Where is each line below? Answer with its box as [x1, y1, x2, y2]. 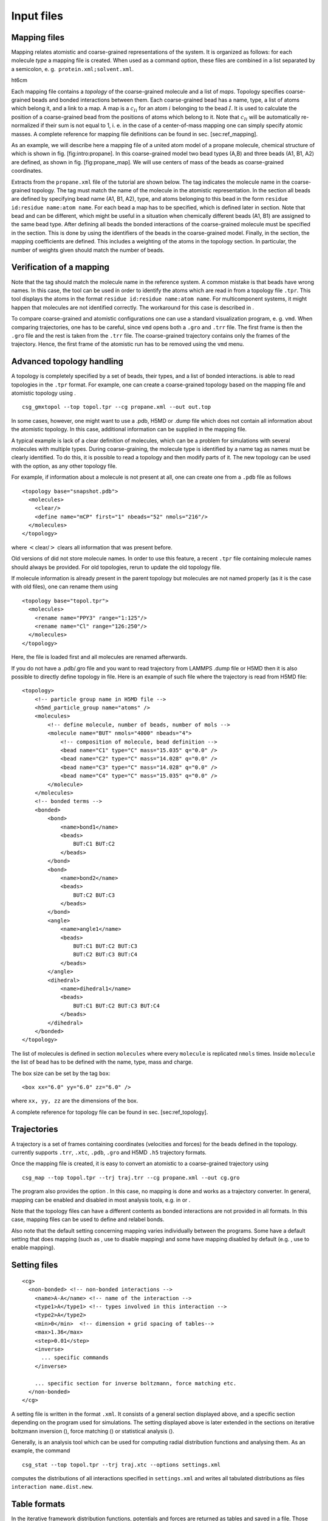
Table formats [11, 1499, 66, 1509]
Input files [11, 9, 64, 23]
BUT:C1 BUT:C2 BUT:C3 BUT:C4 [73, 1002, 160, 1009]
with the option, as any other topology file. [11, 462, 117, 470]
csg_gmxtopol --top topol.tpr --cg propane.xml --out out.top [22, 403, 211, 411]
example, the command [11, 1447, 70, 1454]
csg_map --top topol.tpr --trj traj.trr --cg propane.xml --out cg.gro [22, 1174, 240, 1181]
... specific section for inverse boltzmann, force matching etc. [34, 1380, 237, 1387]
